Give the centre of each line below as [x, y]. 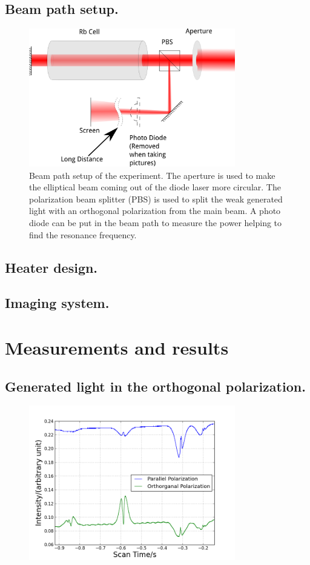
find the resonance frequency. [83, 234]
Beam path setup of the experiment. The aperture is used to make [152, 175]
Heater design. [51, 267]
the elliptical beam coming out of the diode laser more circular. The [155, 187]
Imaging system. [57, 303]
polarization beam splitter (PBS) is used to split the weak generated [156, 199]
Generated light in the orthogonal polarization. [155, 386]
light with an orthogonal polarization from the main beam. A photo [155, 211]
